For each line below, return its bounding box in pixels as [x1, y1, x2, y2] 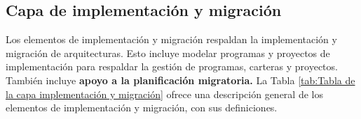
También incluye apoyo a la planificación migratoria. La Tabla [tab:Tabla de [6, 72, 355, 87]
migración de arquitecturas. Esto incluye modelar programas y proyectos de [6, 45, 330, 60]
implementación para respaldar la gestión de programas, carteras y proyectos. [6, 59, 338, 74]
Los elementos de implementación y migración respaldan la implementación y [6, 32, 337, 47]
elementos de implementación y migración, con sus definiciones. [6, 100, 278, 115]
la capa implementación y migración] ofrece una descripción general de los [6, 86, 323, 101]
